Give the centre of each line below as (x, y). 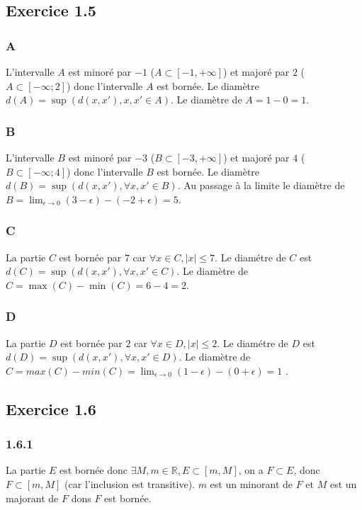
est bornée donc (94, 470)
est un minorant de (251, 483)
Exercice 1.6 (51, 408)
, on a (251, 470)
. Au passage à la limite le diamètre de (261, 185)
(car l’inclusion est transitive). (130, 483)
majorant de (32, 498)
